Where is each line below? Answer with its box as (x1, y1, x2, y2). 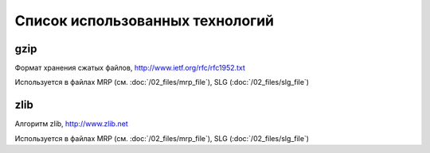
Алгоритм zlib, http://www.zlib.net (14, 119, 128, 128)
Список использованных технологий (14, 12, 275, 29)
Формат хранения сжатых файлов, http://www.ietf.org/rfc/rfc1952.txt (14, 63, 246, 73)
